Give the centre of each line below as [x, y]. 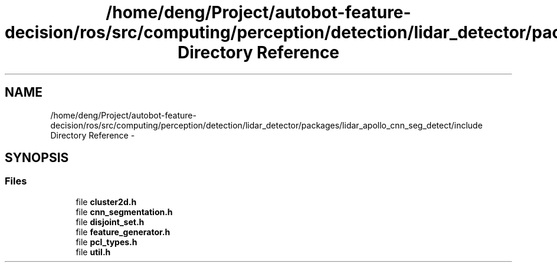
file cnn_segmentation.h [124, 212]
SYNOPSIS [37, 158]
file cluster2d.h [106, 202]
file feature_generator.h [123, 232]
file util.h [93, 252]
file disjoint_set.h [110, 222]
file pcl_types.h [107, 242]
